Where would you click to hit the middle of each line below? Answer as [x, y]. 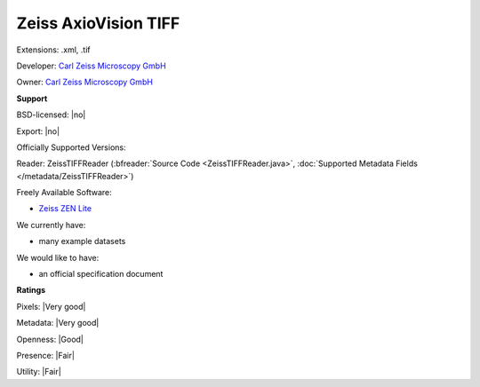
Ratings [31, 290]
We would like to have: [58, 257]
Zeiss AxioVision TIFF [98, 23]
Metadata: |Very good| [58, 323]
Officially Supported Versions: [71, 147]
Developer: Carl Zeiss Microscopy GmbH [91, 66]
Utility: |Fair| [39, 372]
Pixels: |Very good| [51, 306]
